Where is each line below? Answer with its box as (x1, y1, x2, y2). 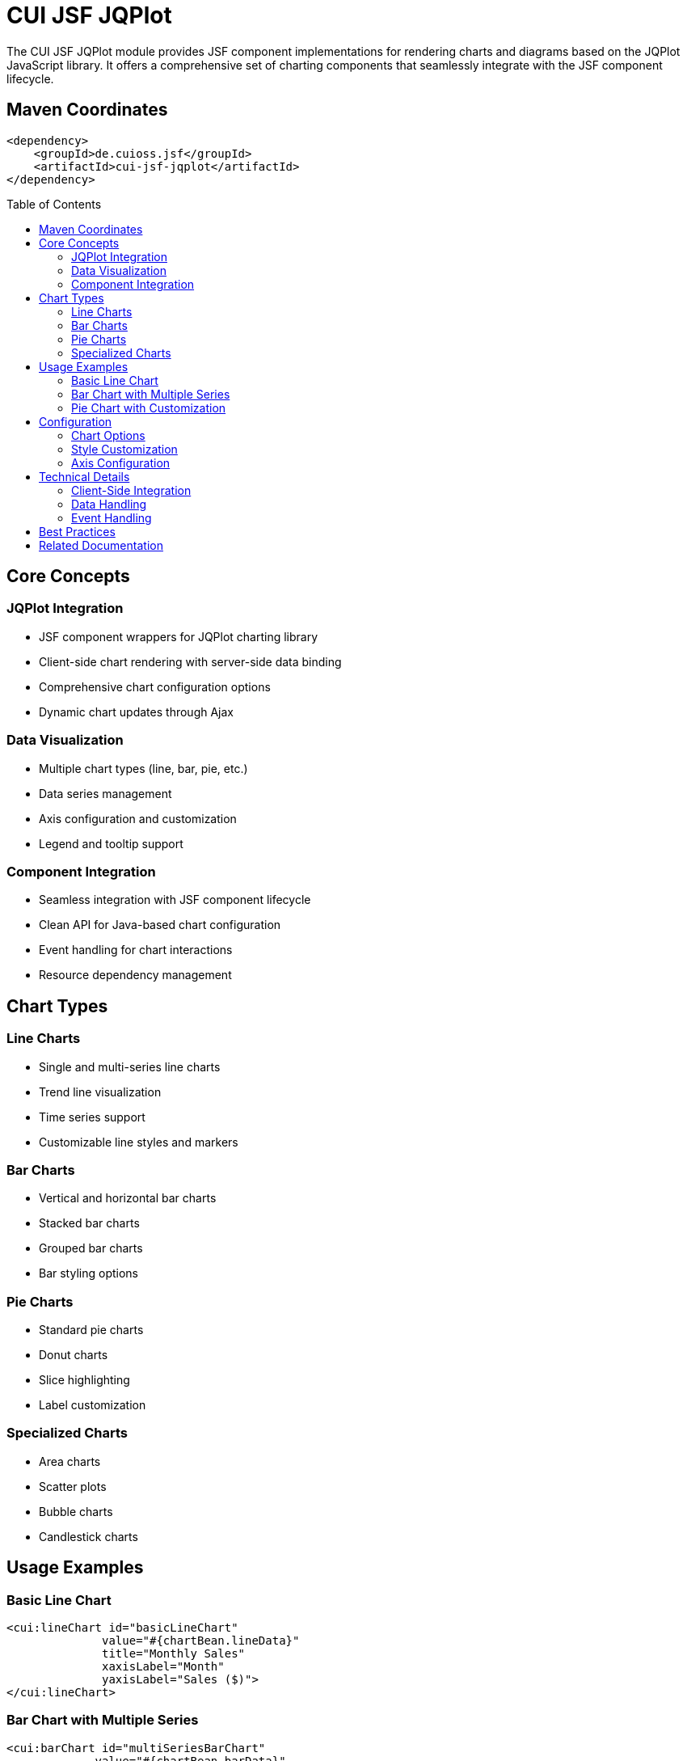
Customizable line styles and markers (39, 1134, 238, 1149)
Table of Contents (6, 196, 102, 211)
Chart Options (71, 428, 145, 442)
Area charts (39, 1454, 101, 1468)
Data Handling (71, 496, 147, 511)
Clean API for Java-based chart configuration (39, 918, 281, 932)
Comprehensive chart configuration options (39, 679, 271, 694)
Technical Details (39, 469, 130, 484)
